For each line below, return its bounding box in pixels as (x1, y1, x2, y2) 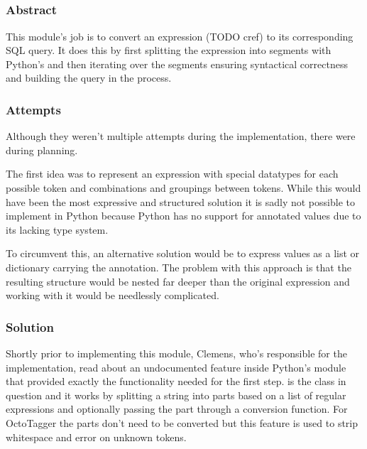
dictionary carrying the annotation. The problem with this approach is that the (6, 260, 351, 275)
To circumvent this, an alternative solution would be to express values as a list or (6, 246, 360, 261)
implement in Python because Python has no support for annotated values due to (6, 208, 361, 223)
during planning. (6, 142, 78, 157)
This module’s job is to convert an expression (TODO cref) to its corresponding (6, 28, 354, 43)
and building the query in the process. (6, 70, 172, 85)
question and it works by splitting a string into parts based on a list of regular (6, 387, 346, 402)
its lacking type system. (6, 222, 109, 237)
